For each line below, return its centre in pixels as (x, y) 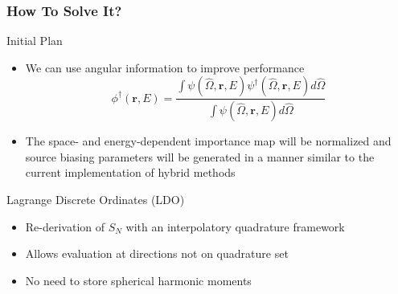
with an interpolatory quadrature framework (235, 226)
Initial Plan (35, 41)
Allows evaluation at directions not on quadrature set (157, 253)
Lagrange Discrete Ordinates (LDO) (96, 200)
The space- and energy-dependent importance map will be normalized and (208, 141)
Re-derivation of (65, 226)
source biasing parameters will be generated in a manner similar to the (200, 156)
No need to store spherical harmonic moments (138, 280)
